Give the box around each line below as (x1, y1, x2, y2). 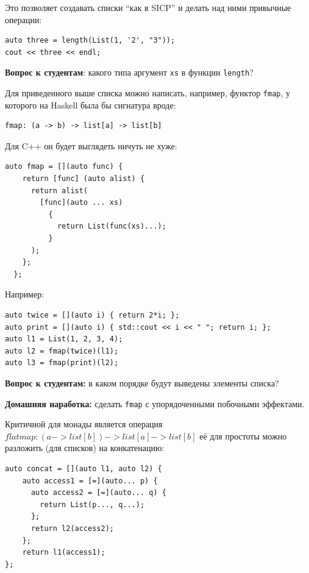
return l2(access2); (30, 524, 114, 533)
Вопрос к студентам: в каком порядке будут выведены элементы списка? (5, 376, 279, 389)
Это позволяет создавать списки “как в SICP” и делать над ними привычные (5, 1, 291, 13)
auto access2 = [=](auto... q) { (30, 488, 166, 497)
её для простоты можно (199, 429, 287, 442)
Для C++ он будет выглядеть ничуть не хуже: (5, 139, 177, 152)
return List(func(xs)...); (57, 222, 166, 231)
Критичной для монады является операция (5, 418, 163, 430)
